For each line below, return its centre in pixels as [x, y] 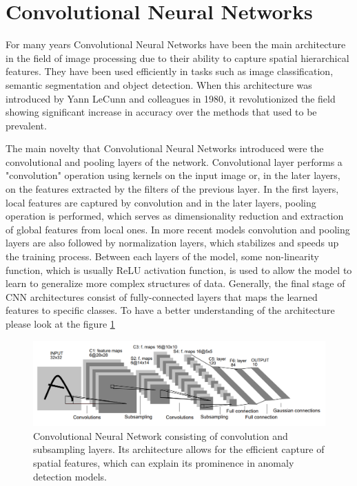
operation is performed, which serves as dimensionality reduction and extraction [175, 216]
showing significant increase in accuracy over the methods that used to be [161, 112]
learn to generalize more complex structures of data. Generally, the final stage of [175, 283]
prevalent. [26, 125]
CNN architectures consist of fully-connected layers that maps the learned [162, 296]
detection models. [70, 476]
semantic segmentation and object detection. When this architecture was [159, 84]
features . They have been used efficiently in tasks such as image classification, [170, 71]
